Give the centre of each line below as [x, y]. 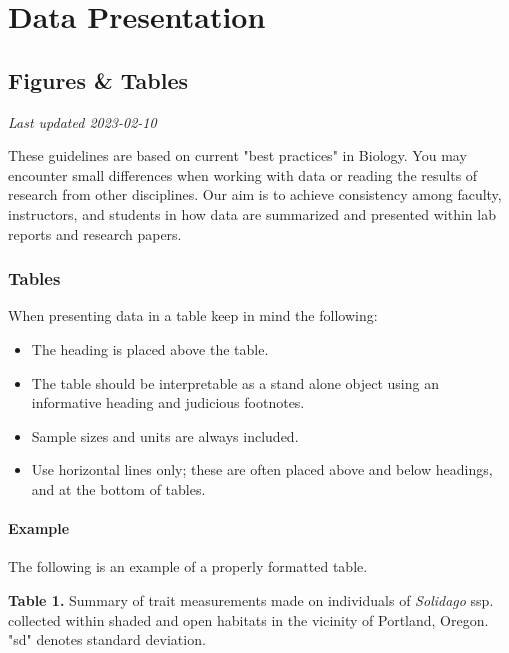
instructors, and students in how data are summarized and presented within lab [252, 213]
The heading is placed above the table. [150, 348]
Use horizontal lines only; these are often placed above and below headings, [262, 469]
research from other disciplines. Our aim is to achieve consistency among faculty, [255, 194]
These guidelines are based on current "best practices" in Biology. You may [237, 155]
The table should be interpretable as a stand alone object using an [235, 382]
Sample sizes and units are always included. [165, 435]
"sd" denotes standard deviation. [107, 639]
